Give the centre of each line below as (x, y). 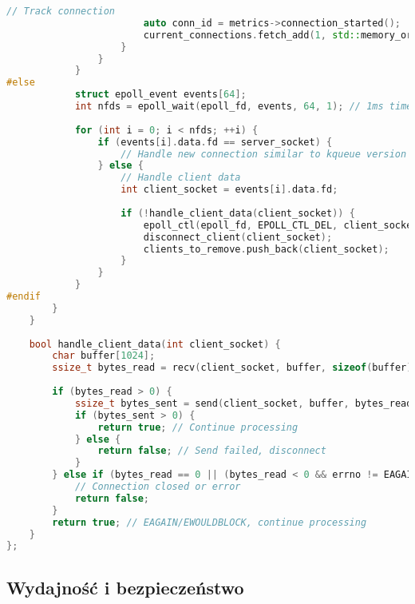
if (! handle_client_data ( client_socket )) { (238, 213)
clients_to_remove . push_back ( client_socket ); (266, 249)
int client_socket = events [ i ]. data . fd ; (229, 190)
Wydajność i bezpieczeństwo (125, 587)
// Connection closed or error (158, 487)
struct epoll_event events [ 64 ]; (160, 95)
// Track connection (61, 11)
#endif (24, 296)
